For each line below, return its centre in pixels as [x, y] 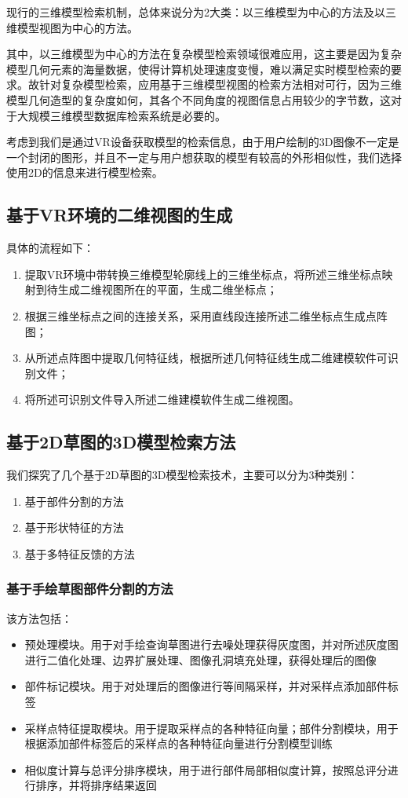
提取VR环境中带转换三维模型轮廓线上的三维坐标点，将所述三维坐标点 [203, 274]
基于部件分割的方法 [74, 501]
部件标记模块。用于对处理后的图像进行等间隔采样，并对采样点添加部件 [206, 686]
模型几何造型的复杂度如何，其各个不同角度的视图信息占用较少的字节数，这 [199, 99]
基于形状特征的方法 [74, 527]
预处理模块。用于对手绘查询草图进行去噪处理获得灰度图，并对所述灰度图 [211, 644]
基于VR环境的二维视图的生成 [120, 215]
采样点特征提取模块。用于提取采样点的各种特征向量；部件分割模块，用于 [211, 728]
